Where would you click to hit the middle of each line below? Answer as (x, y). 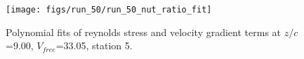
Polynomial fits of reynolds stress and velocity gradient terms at (144, 32)
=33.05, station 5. (94, 45)
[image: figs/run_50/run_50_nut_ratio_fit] (109, 10)
